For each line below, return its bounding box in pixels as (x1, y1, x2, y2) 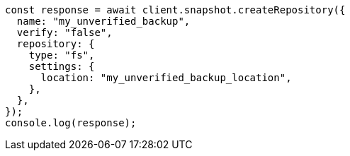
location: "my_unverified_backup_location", (40, 72, 292, 83)
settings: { (28, 61, 95, 72)
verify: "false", (16, 27, 113, 38)
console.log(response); (5, 117, 137, 128)
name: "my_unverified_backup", (16, 16, 191, 27)
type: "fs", (28, 49, 95, 61)
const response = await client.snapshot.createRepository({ (5, 4, 346, 16)
